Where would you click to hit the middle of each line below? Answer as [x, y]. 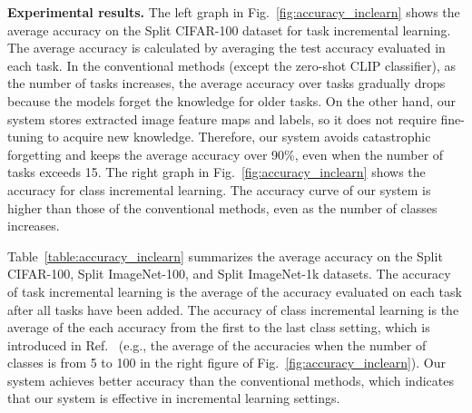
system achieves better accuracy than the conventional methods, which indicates [231, 380]
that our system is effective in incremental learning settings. [174, 398]
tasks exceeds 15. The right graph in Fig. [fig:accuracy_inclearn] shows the [216, 172]
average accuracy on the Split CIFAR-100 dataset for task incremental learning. [229, 29]
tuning [25, 137]
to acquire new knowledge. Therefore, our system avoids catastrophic [239, 137]
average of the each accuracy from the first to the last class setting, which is [219, 327]
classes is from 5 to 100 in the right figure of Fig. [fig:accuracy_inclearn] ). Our [226, 363]
